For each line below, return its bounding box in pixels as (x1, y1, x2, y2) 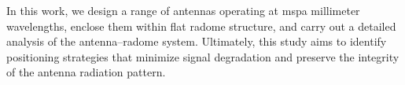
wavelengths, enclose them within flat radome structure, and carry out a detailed (6, 17, 396, 34)
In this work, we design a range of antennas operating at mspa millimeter (6, 2, 360, 18)
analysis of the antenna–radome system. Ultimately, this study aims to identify (6, 33, 387, 50)
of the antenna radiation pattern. (6, 64, 166, 80)
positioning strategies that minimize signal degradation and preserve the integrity (6, 48, 399, 65)
